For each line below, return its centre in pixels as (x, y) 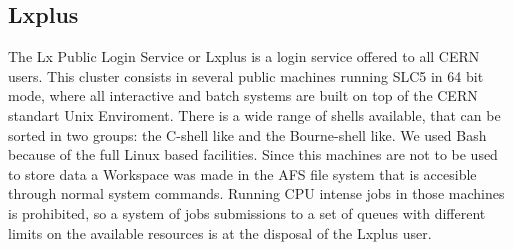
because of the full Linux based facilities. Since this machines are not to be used (253, 154)
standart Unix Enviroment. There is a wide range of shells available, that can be (254, 114)
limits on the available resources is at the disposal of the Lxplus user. (220, 232)
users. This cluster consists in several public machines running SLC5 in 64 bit (246, 75)
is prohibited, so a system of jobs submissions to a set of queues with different (247, 212)
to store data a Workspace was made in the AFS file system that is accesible (242, 173)
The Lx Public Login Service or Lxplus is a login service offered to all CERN (244, 56)
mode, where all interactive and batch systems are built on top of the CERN (243, 95)
